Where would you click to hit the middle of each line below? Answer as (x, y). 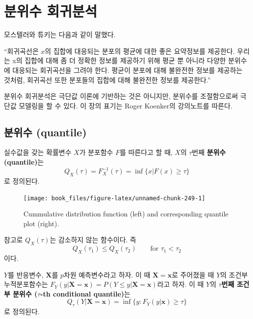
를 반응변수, (26, 274)
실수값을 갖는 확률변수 (38, 152)
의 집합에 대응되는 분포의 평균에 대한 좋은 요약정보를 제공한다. (140, 51)
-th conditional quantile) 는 (85, 293)
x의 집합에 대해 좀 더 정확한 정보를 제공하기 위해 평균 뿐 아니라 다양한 (119, 60)
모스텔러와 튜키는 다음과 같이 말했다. (60, 34)
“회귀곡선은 (21, 51)
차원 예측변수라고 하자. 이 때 (107, 274)
